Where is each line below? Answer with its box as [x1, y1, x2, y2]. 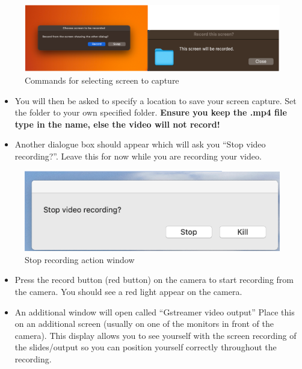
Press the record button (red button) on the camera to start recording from [14, 273, 294, 286]
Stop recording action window [25, 253, 135, 265]
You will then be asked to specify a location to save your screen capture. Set [14, 94, 297, 107]
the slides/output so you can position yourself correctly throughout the [14, 341, 277, 353]
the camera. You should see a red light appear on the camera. [14, 285, 242, 297]
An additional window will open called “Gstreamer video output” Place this [14, 305, 295, 318]
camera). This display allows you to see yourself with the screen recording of [14, 329, 297, 341]
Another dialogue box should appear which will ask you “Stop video [14, 138, 266, 150]
